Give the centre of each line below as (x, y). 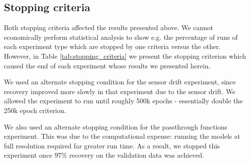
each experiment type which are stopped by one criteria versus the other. (112, 46)
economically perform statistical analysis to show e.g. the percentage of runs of (121, 37)
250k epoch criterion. (35, 110)
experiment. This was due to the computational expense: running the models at (122, 136)
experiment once (28, 155)
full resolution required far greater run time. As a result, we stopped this (112, 145)
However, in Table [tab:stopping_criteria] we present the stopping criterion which (125, 56)
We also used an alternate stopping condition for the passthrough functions (116, 126)
